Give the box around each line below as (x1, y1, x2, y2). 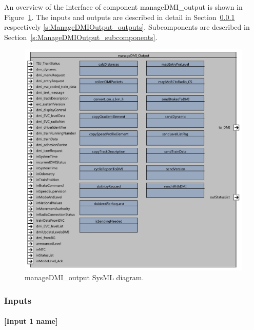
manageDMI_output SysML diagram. (25, 272, 144, 283)
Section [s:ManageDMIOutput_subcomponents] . (4, 31, 158, 42)
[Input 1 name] (4, 316, 58, 326)
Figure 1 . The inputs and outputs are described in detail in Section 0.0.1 (4, 11, 235, 22)
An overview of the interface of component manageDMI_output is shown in (4, 2, 243, 12)
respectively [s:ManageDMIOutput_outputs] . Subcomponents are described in (4, 22, 250, 32)
